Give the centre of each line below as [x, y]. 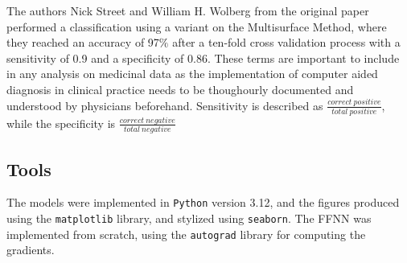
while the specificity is [61, 123]
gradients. [31, 250]
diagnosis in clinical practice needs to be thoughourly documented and [180, 89]
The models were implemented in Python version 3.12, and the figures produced [203, 202]
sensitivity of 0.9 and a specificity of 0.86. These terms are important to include [203, 58]
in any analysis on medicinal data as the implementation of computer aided [192, 74]
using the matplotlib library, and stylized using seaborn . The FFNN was [189, 218]
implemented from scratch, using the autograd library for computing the [186, 234]
